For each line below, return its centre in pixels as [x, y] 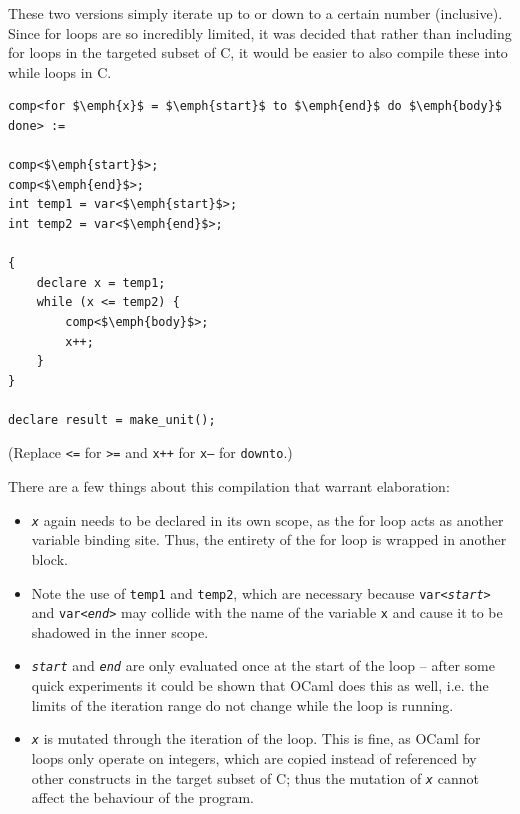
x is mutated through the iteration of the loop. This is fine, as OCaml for [256, 738]
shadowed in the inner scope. [120, 631]
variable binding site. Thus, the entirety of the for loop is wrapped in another [269, 539]
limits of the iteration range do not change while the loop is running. [242, 704]
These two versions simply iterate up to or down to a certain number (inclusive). [255, 13]
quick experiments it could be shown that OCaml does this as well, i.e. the [260, 685]
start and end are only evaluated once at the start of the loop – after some [263, 665]
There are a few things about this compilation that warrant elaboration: [229, 486]
